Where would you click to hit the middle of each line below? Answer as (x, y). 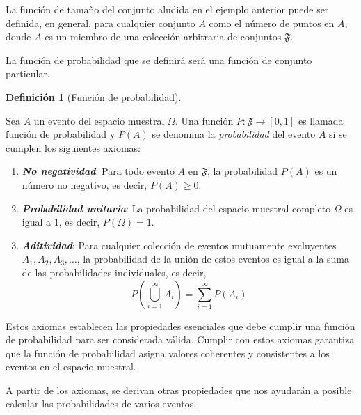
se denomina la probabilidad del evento (234, 134)
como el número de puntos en (272, 23)
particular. (28, 73)
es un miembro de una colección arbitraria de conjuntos (163, 37)
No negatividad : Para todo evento (98, 171)
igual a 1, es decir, (61, 222)
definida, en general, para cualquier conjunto (101, 23)
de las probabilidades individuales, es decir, (114, 272)
